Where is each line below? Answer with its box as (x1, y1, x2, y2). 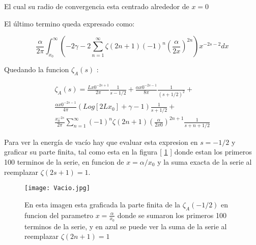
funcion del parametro (24, 209, 94, 220)
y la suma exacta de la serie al (157, 157, 252, 167)
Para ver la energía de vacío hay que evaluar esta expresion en (4, 136, 198, 147)
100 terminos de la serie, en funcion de (4, 157, 124, 167)
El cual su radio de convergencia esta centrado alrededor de (4, 1, 189, 11)
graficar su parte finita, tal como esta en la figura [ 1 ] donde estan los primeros (4, 146, 252, 157)
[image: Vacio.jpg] (24, 185, 90, 192)
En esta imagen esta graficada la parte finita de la (24, 199, 181, 209)
